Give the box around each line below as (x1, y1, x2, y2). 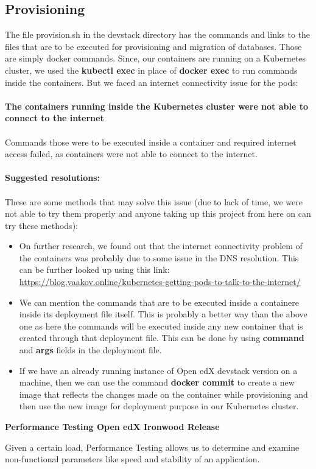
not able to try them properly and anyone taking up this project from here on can (5, 207, 311, 220)
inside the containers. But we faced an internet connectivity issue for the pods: (5, 76, 298, 88)
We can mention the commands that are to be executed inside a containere (19, 295, 299, 308)
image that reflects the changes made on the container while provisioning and (19, 387, 308, 400)
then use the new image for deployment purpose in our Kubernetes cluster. (19, 400, 299, 412)
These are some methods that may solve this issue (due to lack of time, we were (5, 195, 303, 208)
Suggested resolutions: (5, 171, 100, 184)
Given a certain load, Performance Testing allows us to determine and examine (5, 440, 300, 453)
